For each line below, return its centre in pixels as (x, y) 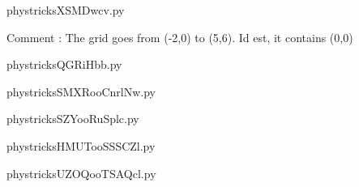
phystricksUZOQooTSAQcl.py (81, 173)
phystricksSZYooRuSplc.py (73, 119)
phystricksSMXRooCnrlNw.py (81, 91)
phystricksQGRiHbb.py (64, 64)
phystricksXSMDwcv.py (66, 10)
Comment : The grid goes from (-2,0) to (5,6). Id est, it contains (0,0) (180, 37)
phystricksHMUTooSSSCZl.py (81, 145)
